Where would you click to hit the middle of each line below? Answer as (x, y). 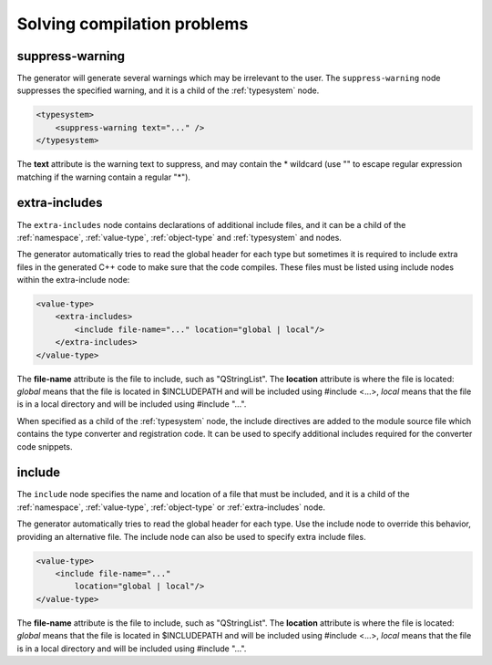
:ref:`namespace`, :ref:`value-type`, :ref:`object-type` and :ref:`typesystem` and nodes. (179, 237)
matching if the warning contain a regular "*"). (104, 177)
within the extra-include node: (73, 280)
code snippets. (45, 446)
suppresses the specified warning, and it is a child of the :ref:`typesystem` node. (168, 90)
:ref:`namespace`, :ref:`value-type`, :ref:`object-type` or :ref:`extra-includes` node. (171, 507)
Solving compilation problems (133, 24)
